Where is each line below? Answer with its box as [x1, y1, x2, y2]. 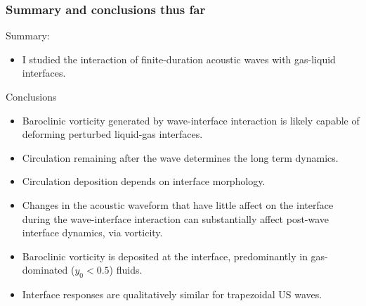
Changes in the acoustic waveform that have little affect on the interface [22, 197, 334, 212]
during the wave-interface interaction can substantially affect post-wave [22, 211, 329, 226]
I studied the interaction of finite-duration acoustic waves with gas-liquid [22, 51, 336, 66]
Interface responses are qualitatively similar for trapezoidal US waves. [22, 287, 322, 302]
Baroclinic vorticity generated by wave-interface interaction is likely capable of [22, 113, 360, 127]
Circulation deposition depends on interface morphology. [22, 174, 266, 189]
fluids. [116, 262, 143, 277]
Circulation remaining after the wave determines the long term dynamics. [22, 150, 339, 165]
